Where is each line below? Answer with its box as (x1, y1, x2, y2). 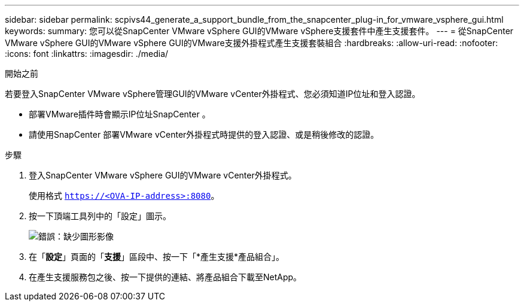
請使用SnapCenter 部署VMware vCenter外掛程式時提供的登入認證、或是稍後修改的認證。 (29, 129, 379, 140)
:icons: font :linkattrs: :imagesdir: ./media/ (5, 49, 169, 59)
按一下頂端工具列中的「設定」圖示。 (29, 211, 171, 221)
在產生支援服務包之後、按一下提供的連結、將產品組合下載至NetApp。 (29, 272, 302, 282)
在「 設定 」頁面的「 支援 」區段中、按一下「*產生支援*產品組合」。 (29, 252, 285, 262)
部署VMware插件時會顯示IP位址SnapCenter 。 (29, 109, 211, 119)
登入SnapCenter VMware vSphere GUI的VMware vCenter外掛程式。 (29, 170, 297, 180)
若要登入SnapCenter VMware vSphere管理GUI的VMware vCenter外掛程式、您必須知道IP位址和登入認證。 (5, 89, 421, 99)
